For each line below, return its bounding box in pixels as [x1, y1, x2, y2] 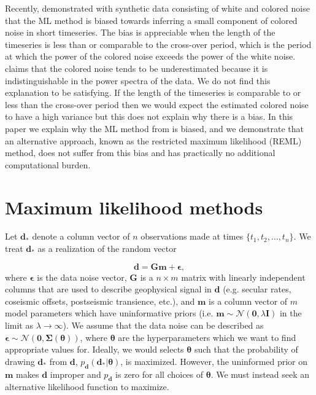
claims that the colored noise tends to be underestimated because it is [5, 61, 268, 74]
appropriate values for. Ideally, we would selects [5, 343, 184, 356]
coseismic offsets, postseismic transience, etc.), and [5, 294, 195, 307]
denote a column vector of [32, 230, 130, 243]
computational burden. [5, 158, 91, 171]
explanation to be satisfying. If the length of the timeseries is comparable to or [5, 86, 301, 99]
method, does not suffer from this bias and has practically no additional [5, 146, 276, 159]
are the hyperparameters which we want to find [118, 330, 296, 343]
